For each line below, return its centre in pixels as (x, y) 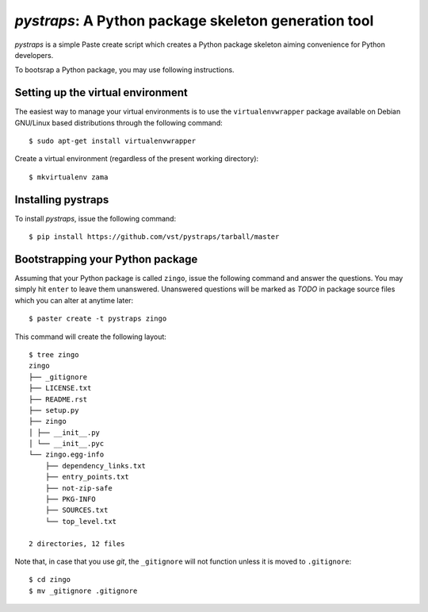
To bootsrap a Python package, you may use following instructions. (124, 70)
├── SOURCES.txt (76, 510)
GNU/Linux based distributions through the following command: (118, 122)
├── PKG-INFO (70, 499)
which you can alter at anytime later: (74, 300)
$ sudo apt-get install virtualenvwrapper (113, 141)
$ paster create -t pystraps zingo (98, 319)
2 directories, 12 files (77, 543)
